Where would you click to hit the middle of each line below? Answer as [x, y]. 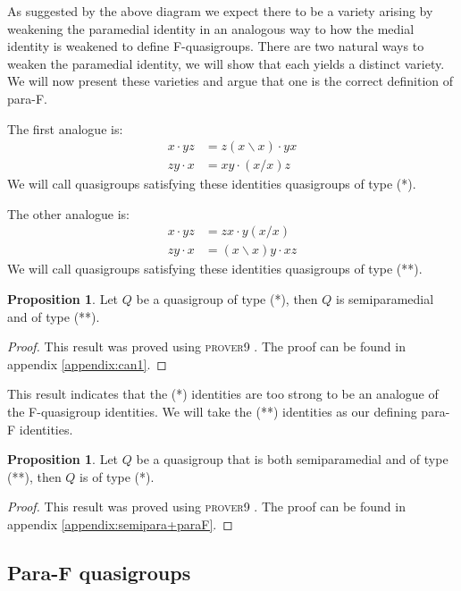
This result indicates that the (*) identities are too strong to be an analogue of [223, 394]
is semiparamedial [385, 299]
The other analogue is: [69, 213]
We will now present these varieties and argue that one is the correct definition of [230, 81]
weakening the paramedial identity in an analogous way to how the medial [211, 28]
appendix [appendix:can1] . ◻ [87, 363]
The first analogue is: [65, 128]
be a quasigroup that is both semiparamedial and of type [292, 459]
